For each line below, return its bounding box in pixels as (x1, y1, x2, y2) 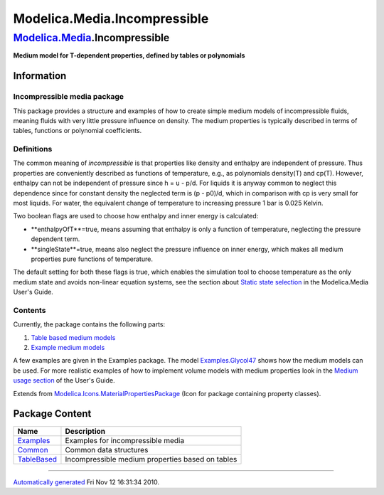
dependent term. (31, 235, 80, 243)
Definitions (13, 144, 53, 154)
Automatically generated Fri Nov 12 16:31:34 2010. (13, 477, 160, 486)
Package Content (13, 408, 92, 420)
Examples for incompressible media (65, 435, 185, 445)
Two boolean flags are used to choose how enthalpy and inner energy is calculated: (13, 212, 259, 220)
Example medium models (31, 344, 105, 352)
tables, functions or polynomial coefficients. (13, 127, 142, 135)
